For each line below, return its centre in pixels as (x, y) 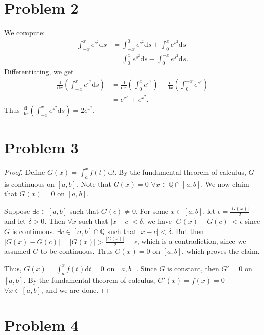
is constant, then (193, 268)
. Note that (94, 183)
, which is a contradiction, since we (191, 241)
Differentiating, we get (39, 71)
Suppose (17, 211)
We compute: (25, 32)
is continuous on (29, 183)
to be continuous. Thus (76, 251)
